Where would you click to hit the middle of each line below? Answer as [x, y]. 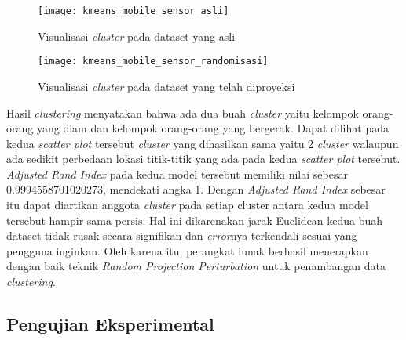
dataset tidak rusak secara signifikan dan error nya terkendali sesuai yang [182, 235]
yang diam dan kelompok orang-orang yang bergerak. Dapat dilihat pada [212, 128]
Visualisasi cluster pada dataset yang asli [137, 36]
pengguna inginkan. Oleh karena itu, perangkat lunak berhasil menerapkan [187, 250]
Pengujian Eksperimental [110, 324]
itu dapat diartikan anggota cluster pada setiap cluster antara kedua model [187, 205]
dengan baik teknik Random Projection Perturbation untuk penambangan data [196, 266]
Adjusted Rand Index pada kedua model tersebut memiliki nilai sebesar [177, 174]
